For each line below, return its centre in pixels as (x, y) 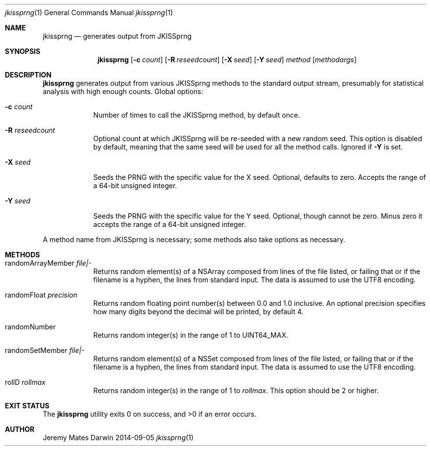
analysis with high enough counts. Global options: (123, 91)
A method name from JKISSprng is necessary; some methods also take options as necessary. (194, 239)
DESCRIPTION (28, 75)
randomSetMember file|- (45, 350)
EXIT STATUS (27, 406)
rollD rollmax (25, 382)
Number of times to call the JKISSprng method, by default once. (197, 115)
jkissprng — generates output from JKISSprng (117, 36)
